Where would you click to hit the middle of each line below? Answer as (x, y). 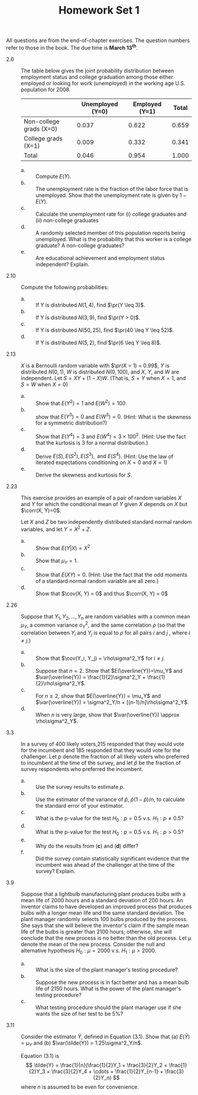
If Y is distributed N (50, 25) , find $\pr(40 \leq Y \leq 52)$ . (105, 330)
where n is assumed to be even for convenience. (80, 1087)
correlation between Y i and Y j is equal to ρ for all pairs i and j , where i (105, 633)
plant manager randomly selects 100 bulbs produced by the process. (104, 919)
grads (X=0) (41, 129)
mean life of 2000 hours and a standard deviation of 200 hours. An (102, 900)
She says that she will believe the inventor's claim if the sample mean (105, 925)
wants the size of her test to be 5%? (80, 1014)
